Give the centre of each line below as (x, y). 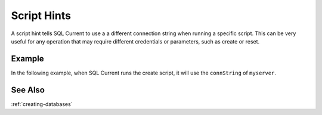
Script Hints (41, 15)
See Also (28, 90)
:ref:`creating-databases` (42, 104)
